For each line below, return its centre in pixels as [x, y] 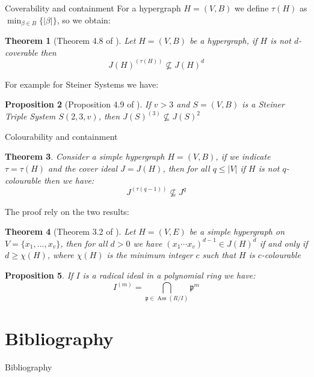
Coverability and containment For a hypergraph [93, 8]
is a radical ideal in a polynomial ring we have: [169, 275]
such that [219, 255]
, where [60, 255]
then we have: [69, 180]
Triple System [30, 116]
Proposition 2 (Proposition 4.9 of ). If [78, 104]
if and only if [284, 243]
